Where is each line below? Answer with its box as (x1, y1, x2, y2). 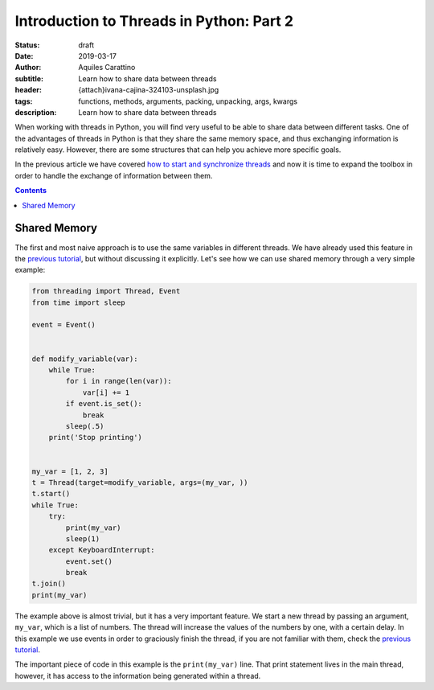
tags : (14, 97, 33, 106)
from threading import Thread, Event (31, 286, 181, 296)
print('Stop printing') (48, 433, 142, 442)
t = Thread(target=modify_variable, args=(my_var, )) (31, 478, 248, 487)
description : (14, 107, 57, 117)
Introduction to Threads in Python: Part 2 (14, 12, 293, 30)
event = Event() (31, 320, 96, 330)
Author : (14, 63, 42, 72)
